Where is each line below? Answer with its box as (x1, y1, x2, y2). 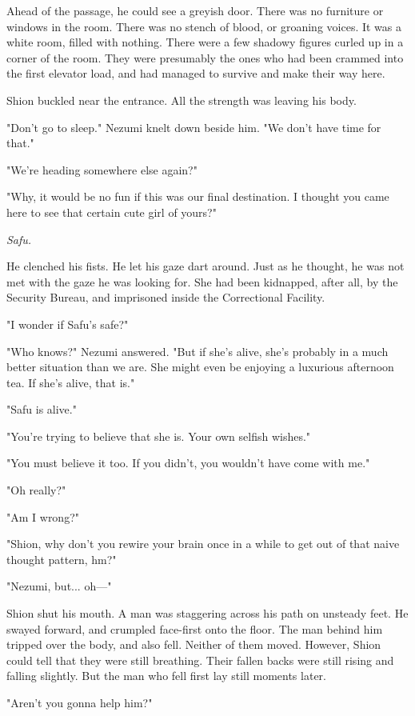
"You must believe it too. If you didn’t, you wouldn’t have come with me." (6, 454, 370, 471)
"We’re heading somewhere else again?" (6, 161, 198, 178)
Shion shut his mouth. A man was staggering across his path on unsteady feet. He (6, 605, 409, 622)
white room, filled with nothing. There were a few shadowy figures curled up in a (6, 34, 404, 50)
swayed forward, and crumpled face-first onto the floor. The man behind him (6, 620, 383, 637)
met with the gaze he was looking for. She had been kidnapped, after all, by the (6, 273, 398, 290)
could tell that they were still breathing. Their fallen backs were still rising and (6, 651, 394, 668)
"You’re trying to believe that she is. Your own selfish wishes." (6, 427, 311, 444)
